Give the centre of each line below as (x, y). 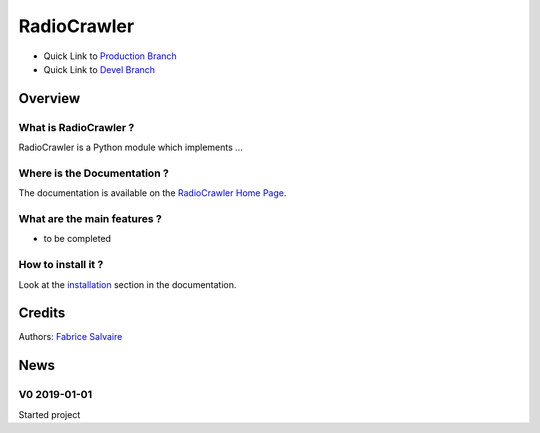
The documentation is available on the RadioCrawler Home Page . (152, 193)
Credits (42, 313)
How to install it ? (61, 265)
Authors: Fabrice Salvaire (70, 337)
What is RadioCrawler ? (76, 127)
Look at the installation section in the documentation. (127, 284)
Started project (49, 414)
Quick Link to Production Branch (110, 56)
